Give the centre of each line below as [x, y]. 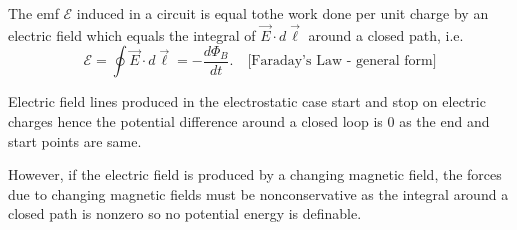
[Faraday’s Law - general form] [342, 61]
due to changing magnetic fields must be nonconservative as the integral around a [258, 193]
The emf [33, 13]
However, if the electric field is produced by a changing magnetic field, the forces [255, 174]
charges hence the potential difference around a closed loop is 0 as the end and [249, 121]
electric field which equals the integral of [132, 34]
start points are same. [75, 140]
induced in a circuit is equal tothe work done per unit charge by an [282, 13]
